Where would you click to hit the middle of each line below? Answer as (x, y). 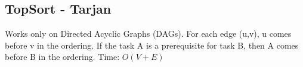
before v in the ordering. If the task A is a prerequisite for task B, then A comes (152, 45)
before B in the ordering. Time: (62, 57)
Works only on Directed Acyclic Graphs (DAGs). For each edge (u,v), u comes (148, 33)
